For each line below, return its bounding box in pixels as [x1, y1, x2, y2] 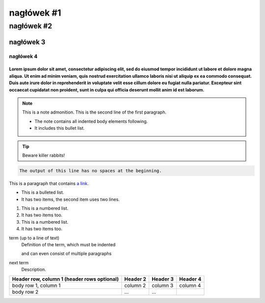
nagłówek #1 [9, 7, 61, 18]
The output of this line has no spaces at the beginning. [19, 168, 162, 173]
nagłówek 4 [9, 53, 38, 60]
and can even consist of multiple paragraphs [21, 251, 112, 256]
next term [9, 259, 29, 265]
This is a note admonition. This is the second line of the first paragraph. [22, 109, 167, 115]
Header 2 [124, 276, 147, 282]
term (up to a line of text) [9, 235, 60, 241]
